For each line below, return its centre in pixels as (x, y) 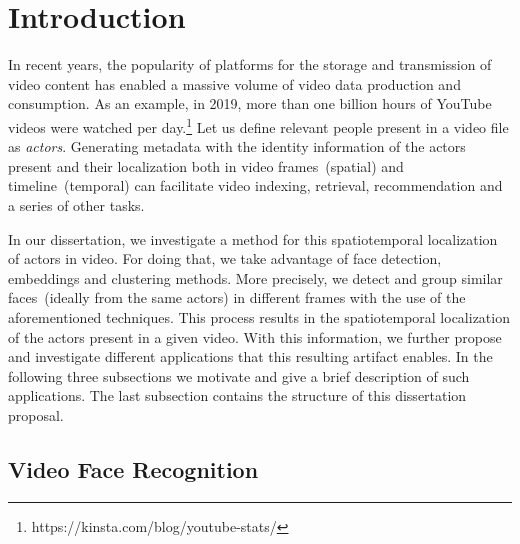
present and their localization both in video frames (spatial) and (206, 165)
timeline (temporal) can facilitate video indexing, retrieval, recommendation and (255, 185)
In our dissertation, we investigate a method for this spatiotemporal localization (253, 238)
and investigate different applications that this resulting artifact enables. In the (250, 356)
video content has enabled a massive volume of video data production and (234, 83)
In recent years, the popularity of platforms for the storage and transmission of (250, 64)
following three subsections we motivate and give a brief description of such (239, 375)
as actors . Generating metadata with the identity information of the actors (237, 146)
